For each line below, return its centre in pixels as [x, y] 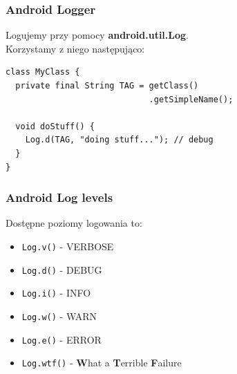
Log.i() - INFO [56, 293]
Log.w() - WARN [59, 316]
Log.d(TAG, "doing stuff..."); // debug [119, 140]
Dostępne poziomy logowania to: [74, 223]
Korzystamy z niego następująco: [75, 48]
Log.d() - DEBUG [62, 269]
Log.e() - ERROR [61, 339]
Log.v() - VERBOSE [68, 246]
